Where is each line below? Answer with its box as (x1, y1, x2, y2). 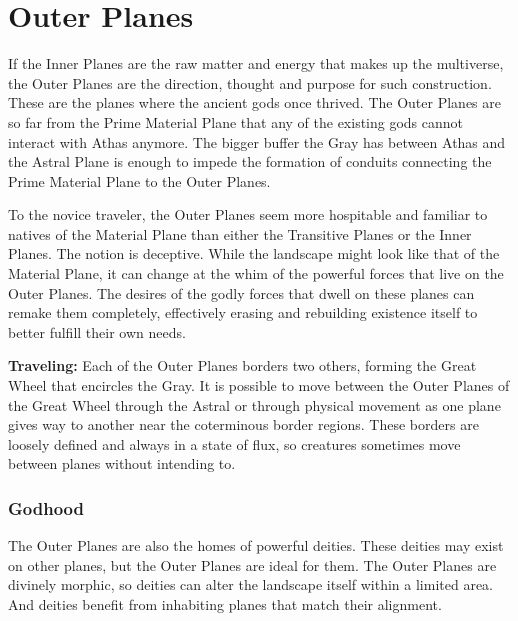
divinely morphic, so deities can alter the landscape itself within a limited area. (8, 574, 493, 595)
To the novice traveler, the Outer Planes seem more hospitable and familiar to (8, 204, 488, 225)
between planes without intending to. (8, 453, 236, 474)
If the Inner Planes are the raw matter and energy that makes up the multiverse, (8, 53, 504, 74)
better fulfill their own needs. (8, 321, 186, 342)
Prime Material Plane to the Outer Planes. (8, 170, 271, 191)
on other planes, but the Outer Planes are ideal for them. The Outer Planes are (8, 554, 497, 575)
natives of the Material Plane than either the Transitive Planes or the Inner (8, 223, 472, 244)
